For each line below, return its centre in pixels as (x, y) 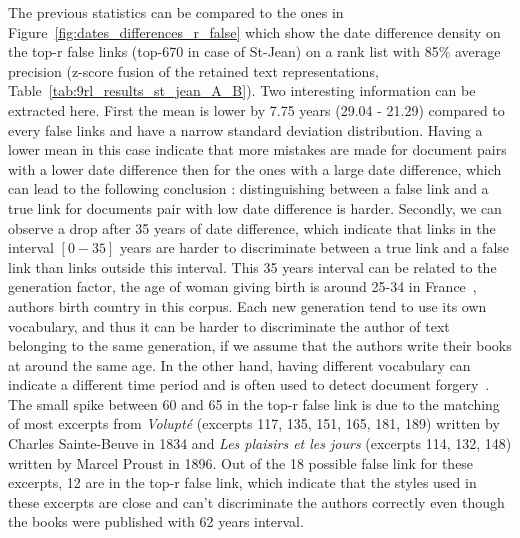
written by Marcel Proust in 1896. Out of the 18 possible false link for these (241, 462)
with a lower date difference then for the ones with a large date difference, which (255, 168)
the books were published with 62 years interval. (156, 521)
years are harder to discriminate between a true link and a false (314, 247)
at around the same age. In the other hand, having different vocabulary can (239, 364)
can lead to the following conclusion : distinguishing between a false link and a (248, 188)
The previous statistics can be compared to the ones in (176, 12)
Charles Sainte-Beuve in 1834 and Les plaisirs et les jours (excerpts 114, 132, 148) (260, 443)
